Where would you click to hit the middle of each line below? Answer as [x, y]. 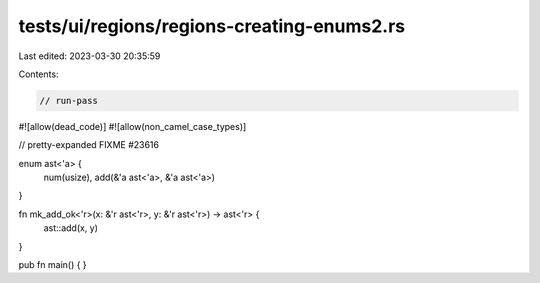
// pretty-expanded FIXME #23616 [89, 145]
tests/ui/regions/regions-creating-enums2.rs [212, 26]
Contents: [38, 74]
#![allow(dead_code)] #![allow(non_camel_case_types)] [132, 126]
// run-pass [69, 100]
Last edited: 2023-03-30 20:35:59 [89, 56]
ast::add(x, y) [71, 228]
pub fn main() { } [52, 265]
